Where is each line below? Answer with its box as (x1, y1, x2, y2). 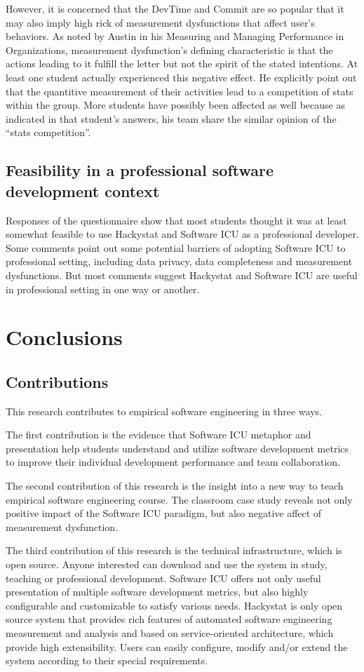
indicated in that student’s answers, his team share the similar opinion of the (6, 111, 337, 126)
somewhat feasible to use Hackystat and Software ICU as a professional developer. (6, 227, 359, 241)
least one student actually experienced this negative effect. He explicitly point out (6, 69, 357, 84)
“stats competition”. (6, 125, 91, 140)
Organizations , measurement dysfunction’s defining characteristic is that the (6, 42, 333, 57)
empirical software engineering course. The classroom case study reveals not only (6, 492, 353, 506)
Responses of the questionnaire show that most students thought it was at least (6, 213, 347, 227)
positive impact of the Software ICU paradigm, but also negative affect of (6, 506, 322, 520)
